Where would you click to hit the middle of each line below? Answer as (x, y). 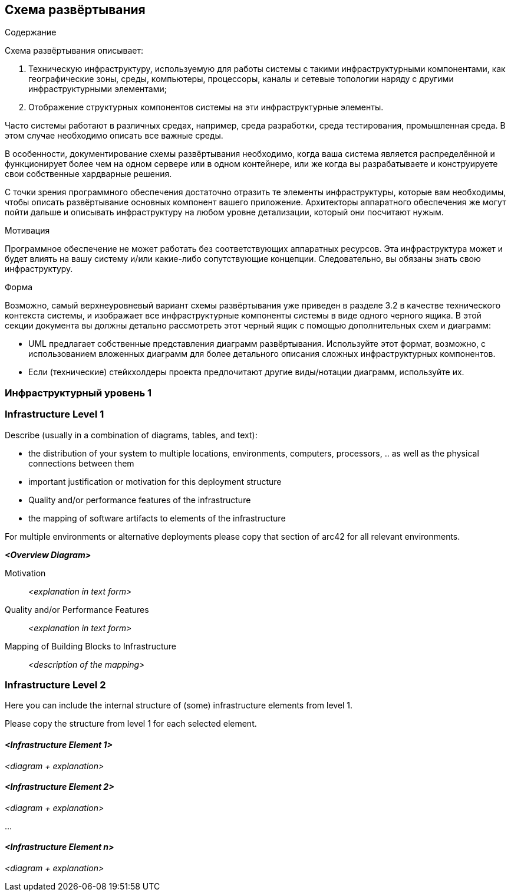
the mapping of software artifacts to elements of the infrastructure (157, 518)
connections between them (81, 463)
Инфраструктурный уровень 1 (78, 393)
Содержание (31, 32)
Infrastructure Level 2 (55, 685)
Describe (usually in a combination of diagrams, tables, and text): (131, 435)
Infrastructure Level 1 (55, 414)
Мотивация (27, 231)
